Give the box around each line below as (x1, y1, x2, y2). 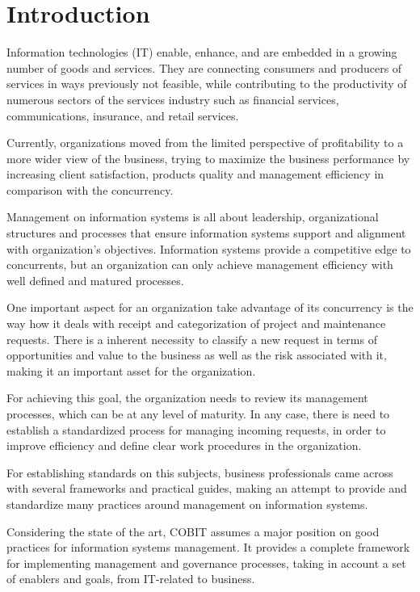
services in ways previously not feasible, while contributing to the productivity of (6, 75, 407, 92)
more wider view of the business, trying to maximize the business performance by (6, 149, 410, 166)
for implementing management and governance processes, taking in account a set (6, 554, 406, 571)
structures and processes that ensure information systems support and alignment (6, 225, 406, 241)
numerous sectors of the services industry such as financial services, (6, 90, 339, 107)
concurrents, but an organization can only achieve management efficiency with (6, 256, 393, 273)
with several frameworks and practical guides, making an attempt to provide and (6, 480, 407, 497)
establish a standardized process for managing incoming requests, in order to (6, 421, 386, 438)
